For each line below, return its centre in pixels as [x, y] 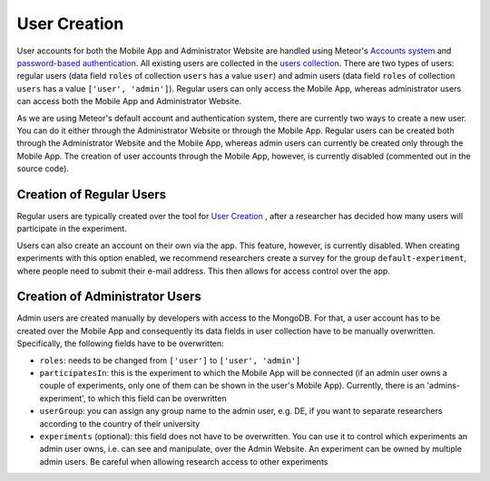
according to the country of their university [120, 423]
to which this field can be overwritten [157, 398]
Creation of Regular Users [92, 194]
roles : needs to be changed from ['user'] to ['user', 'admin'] [170, 360]
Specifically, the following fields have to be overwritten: [120, 343]
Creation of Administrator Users [109, 297]
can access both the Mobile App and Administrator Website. [129, 101]
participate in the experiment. [72, 229]
